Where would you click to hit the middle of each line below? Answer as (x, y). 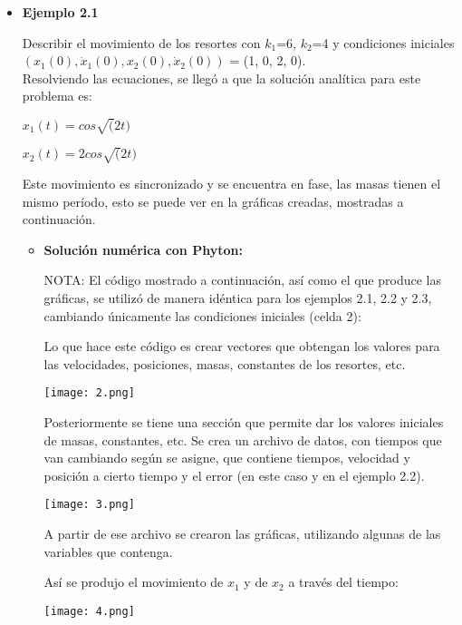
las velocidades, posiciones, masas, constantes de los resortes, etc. (225, 363)
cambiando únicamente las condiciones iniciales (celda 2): (202, 315)
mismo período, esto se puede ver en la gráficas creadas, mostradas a (213, 201)
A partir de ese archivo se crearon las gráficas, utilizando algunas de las (242, 534)
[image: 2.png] (89, 393)
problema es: (57, 96)
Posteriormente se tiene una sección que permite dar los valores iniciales (244, 422)
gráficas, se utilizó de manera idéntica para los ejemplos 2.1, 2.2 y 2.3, (238, 298)
